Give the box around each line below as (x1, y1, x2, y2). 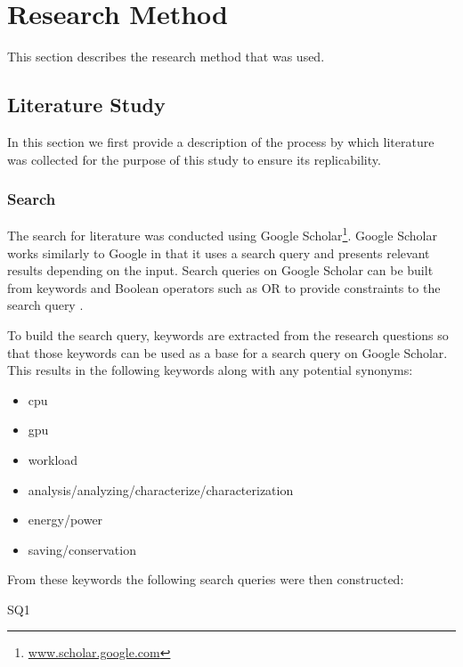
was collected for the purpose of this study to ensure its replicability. (7, 150, 381, 168)
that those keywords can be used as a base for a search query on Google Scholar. (7, 343, 448, 362)
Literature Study (7, 91, 166, 118)
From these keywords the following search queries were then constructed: (7, 570, 404, 589)
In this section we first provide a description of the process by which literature (7, 132, 435, 150)
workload (28, 450, 78, 468)
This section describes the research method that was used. (7, 47, 325, 66)
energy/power (28, 510, 103, 529)
